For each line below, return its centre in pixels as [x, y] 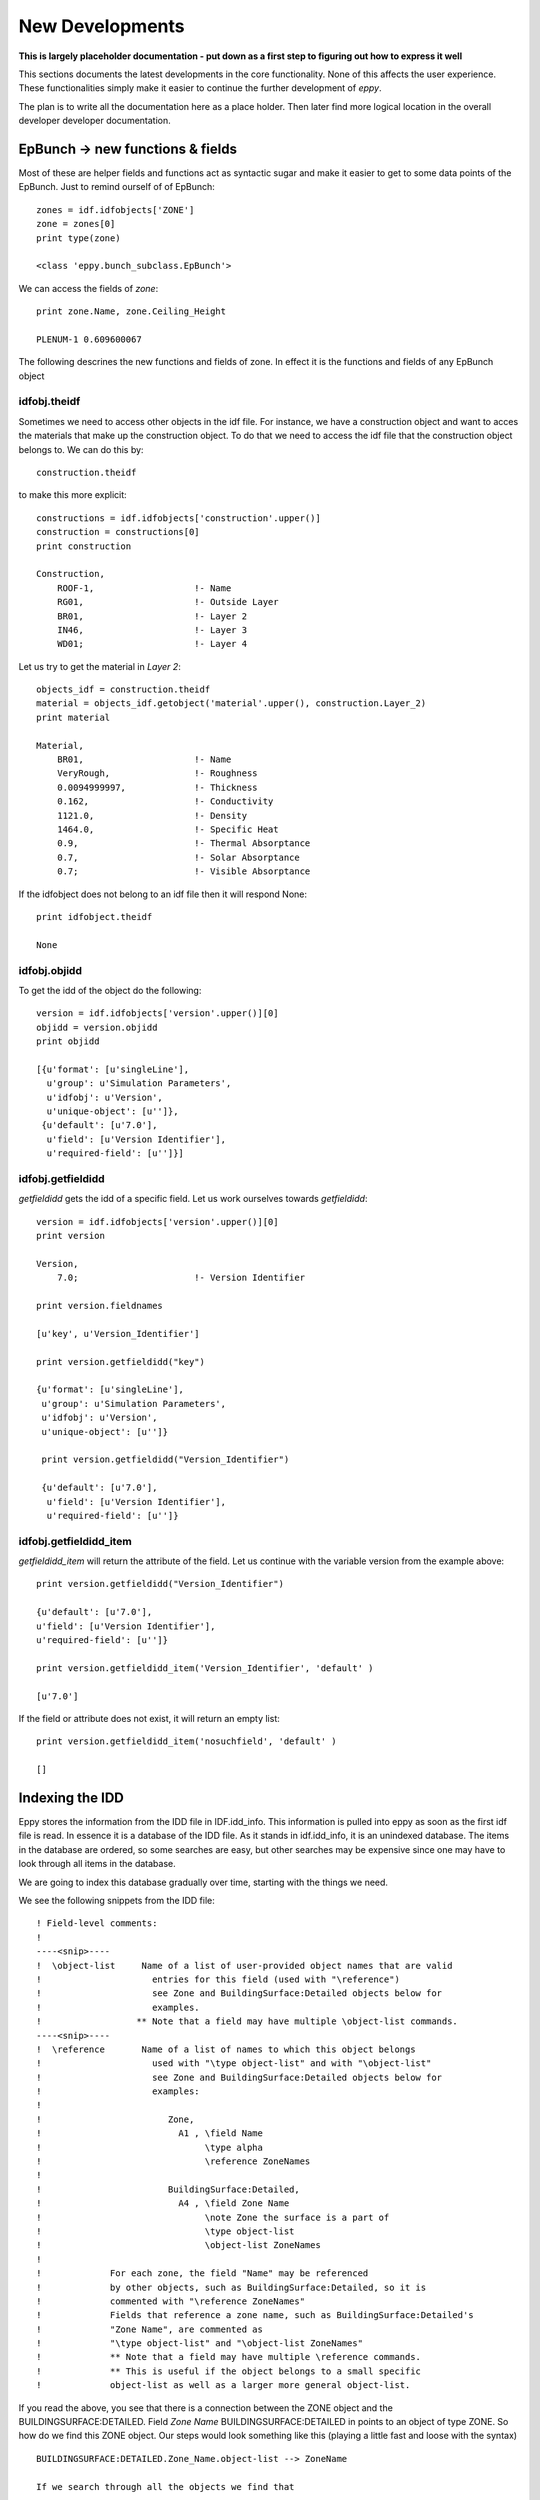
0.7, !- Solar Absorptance [178, 857]
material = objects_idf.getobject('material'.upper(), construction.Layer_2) [231, 703]
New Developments [101, 26]
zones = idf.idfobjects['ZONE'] [115, 209]
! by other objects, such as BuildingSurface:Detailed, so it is [231, 2287]
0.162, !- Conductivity [165, 801]
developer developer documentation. [95, 121]
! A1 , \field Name [150, 2133]
